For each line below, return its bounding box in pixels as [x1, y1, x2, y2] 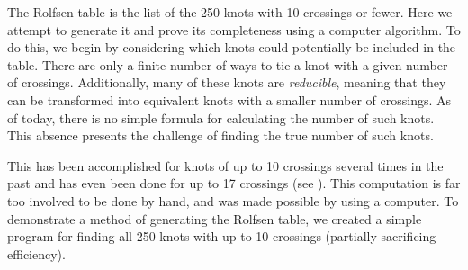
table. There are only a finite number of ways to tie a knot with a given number [7, 55, 448, 74]
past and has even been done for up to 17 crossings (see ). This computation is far [7, 174, 461, 193]
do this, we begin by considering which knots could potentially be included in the [7, 38, 456, 57]
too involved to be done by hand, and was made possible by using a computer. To [7, 191, 459, 210]
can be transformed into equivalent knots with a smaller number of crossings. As [7, 90, 452, 109]
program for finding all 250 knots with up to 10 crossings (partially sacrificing [7, 227, 436, 246]
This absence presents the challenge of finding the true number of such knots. [7, 126, 434, 145]
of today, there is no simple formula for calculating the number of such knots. [7, 108, 435, 127]
